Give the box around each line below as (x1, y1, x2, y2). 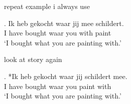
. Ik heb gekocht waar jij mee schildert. (4, 17, 124, 28)
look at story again (4, 54, 62, 64)
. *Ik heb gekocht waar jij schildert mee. (4, 70, 127, 81)
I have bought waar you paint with (4, 80, 111, 91)
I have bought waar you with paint (4, 27, 111, 38)
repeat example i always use (4, 1, 90, 11)
